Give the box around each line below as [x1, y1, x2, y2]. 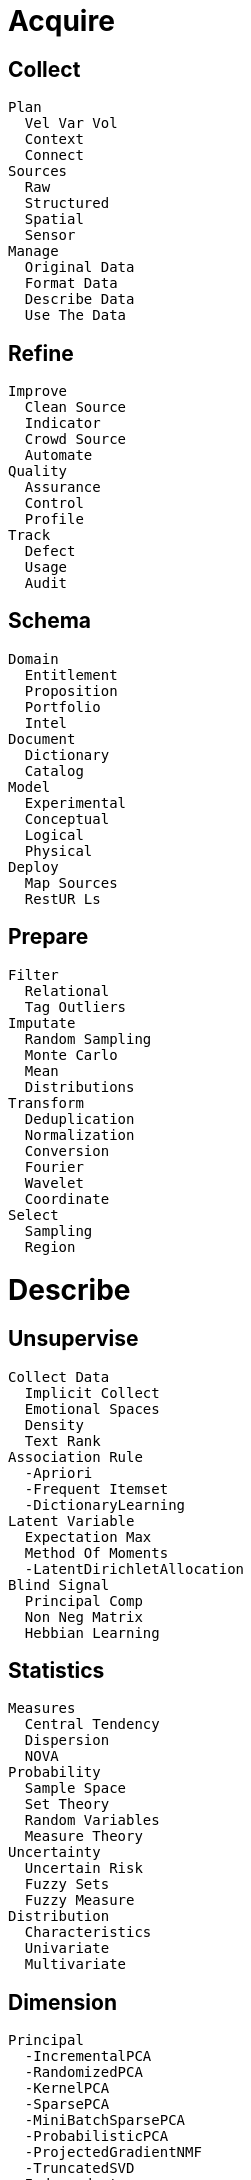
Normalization [24, 1126, 135, 1143]
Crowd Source [24, 431, 127, 448]
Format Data [24, 275, 118, 292]
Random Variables [24, 1812, 160, 1829]
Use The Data [24, 307, 127, 324]
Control [24, 495, 84, 512]
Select [8, 1206, 59, 1223]
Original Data [24, 259, 135, 276]
